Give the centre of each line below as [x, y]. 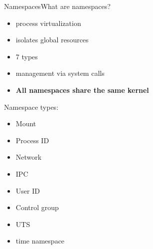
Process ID [32, 140]
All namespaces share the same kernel [82, 90]
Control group [37, 207]
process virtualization [48, 23]
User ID [28, 190]
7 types [27, 56]
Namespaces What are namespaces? [57, 6]
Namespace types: [31, 107]
